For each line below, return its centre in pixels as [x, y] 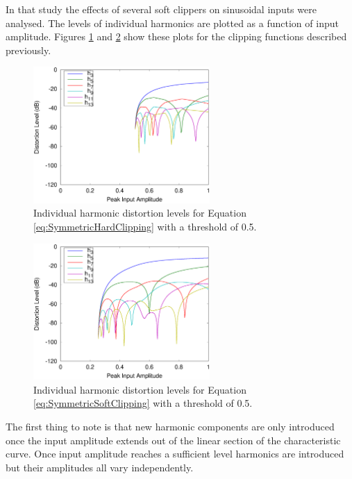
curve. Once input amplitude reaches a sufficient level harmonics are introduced [175, 454]
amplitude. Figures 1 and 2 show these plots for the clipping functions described [176, 36]
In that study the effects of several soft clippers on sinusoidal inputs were [161, 9]
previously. [28, 50]
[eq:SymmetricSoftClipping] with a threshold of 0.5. [143, 403]
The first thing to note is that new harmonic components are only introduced [170, 426]
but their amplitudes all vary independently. [100, 467]
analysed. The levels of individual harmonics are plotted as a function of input [172, 23]
